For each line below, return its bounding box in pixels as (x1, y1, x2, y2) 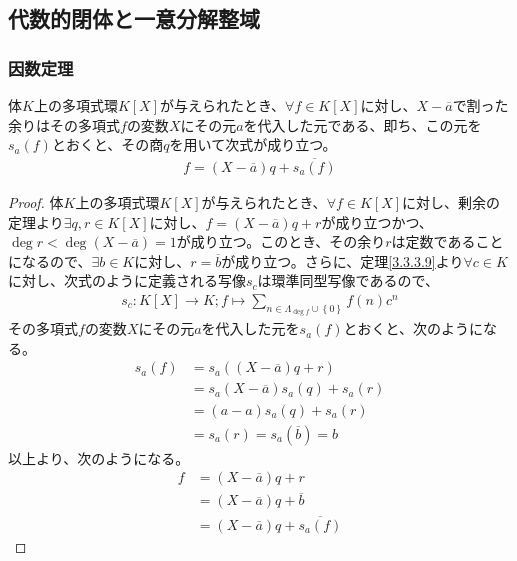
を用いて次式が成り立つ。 (169, 134, 337, 155)
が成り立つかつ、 (321, 211, 433, 232)
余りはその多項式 (8, 114, 120, 135)
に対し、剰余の (402, 192, 501, 213)
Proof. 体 (8, 192, 64, 213)
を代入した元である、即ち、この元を (243, 114, 482, 135)
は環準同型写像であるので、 (257, 270, 439, 291)
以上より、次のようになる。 (8, 447, 190, 468)
